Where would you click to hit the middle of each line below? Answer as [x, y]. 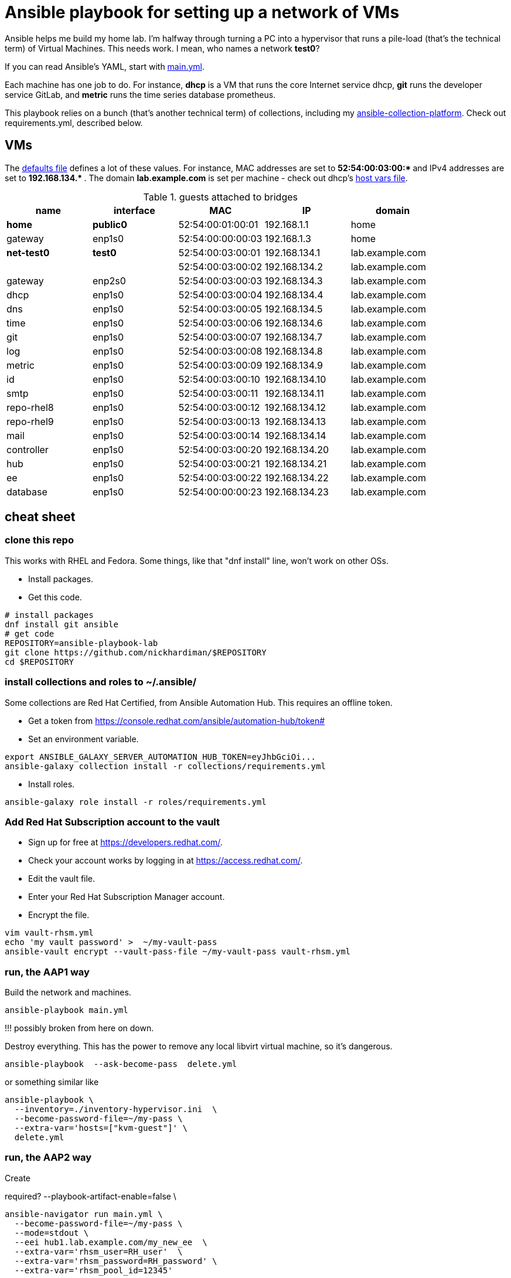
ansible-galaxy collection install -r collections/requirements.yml [165, 766]
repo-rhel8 [30, 407]
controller [28, 449]
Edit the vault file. [62, 879]
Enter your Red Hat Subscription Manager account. [127, 897]
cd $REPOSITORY [40, 662]
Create [18, 1178]
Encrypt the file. [59, 915]
